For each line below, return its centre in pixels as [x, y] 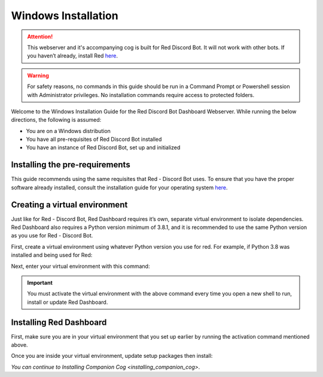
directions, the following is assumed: [56, 120]
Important [40, 283]
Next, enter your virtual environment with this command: [80, 266]
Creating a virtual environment [69, 205]
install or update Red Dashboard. [68, 302]
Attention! [40, 37]
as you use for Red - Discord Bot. [52, 236]
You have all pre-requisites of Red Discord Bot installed [94, 139]
